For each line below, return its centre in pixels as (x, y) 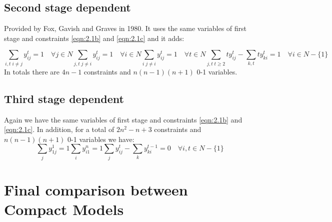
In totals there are (32, 71)
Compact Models (64, 209)
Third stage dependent (64, 98)
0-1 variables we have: (101, 139)
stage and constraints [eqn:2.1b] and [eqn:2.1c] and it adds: (94, 38)
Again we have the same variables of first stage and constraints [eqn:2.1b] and (123, 119)
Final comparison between (96, 189)
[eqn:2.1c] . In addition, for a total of (59, 129)
